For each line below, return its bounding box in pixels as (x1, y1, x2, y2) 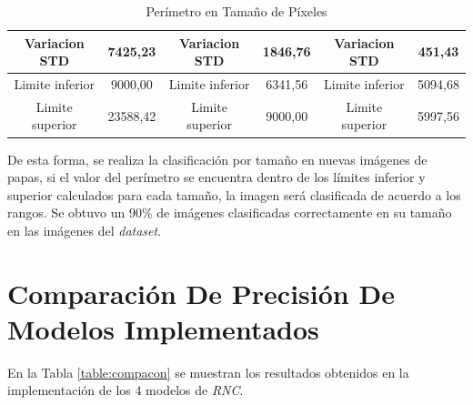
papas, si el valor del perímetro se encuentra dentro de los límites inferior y (7, 167, 426, 187)
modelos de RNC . (146, 380, 244, 400)
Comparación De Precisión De (7, 274, 395, 311)
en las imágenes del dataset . (7, 220, 162, 239)
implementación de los (7, 380, 131, 400)
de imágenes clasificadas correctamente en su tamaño (156, 203, 452, 222)
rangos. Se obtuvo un (7, 203, 126, 222)
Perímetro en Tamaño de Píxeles (146, 2, 327, 20)
